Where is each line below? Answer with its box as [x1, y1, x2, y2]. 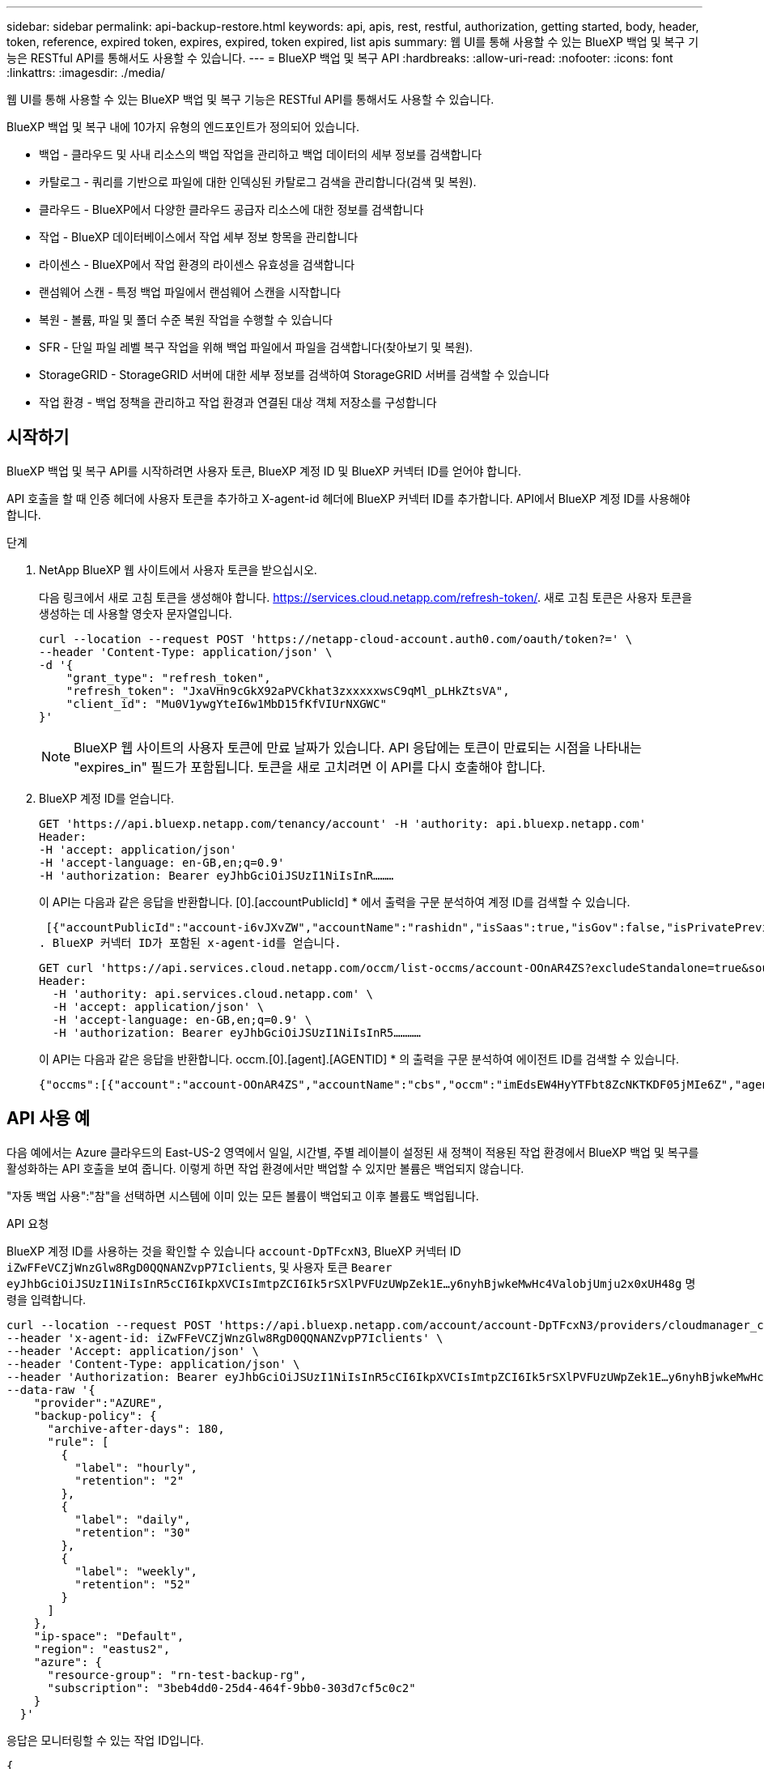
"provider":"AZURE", [33, 1396, 163, 1409]
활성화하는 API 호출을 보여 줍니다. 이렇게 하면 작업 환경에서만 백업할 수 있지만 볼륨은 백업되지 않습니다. [6, 1161, 524, 1175]
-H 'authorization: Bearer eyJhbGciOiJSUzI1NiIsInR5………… [52, 1025, 422, 1039]
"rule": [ [47, 1434, 109, 1448]
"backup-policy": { [33, 1409, 157, 1422]
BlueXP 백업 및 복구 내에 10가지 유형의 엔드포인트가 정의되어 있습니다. [6, 120, 359, 134]
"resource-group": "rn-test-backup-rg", [47, 1668, 307, 1682]
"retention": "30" [74, 1525, 191, 1539]
